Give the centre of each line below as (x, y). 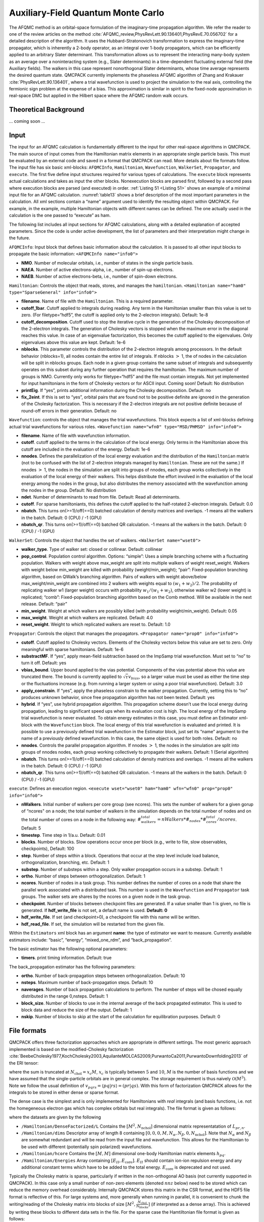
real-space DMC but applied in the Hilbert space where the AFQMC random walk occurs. (99, 96)
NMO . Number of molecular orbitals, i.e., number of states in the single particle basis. (107, 263)
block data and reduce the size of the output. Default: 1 (77, 1010)
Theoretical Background (47, 110)
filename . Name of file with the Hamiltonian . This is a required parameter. (98, 301)
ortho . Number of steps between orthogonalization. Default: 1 (83, 876)
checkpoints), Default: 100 (48, 849)
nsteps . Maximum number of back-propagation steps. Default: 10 (87, 982)
